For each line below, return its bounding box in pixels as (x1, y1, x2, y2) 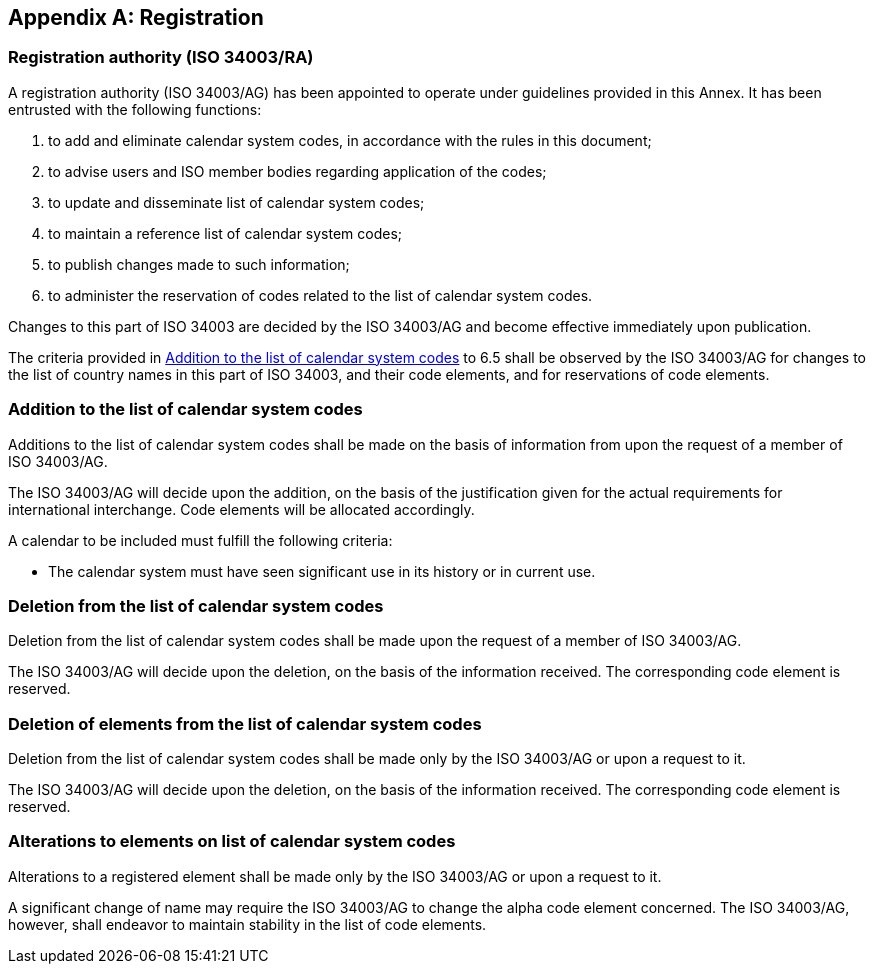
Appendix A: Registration (8, 5, 264, 30)
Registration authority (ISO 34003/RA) (8, 47, 314, 68)
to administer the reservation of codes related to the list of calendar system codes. (48, 286, 593, 304)
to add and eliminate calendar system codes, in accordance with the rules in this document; (48, 131, 652, 149)
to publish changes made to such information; (48, 255, 350, 273)
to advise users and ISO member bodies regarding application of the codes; (48, 162, 547, 180)
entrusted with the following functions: (8, 100, 262, 118)
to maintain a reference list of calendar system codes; (48, 224, 403, 242)
